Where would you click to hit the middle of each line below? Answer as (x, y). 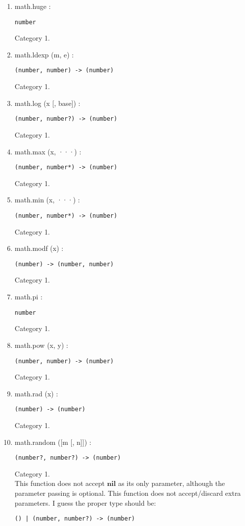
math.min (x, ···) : (47, 200)
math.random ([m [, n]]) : (53, 442)
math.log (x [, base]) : (47, 103)
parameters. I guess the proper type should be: (85, 502)
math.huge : (33, 6)
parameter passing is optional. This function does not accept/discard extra (128, 493)
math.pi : (28, 297)
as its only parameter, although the (172, 483)
